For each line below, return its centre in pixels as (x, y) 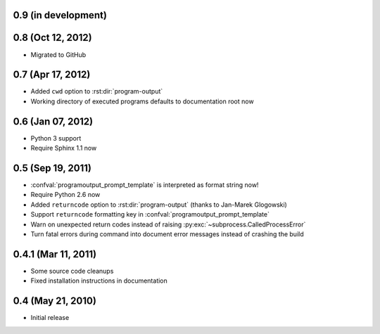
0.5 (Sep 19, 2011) (52, 168)
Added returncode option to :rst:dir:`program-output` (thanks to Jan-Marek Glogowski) (159, 205)
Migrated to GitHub (58, 54)
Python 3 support (56, 138)
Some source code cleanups (72, 271)
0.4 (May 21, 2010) (55, 301)
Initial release (50, 318)
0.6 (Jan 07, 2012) (53, 121)
